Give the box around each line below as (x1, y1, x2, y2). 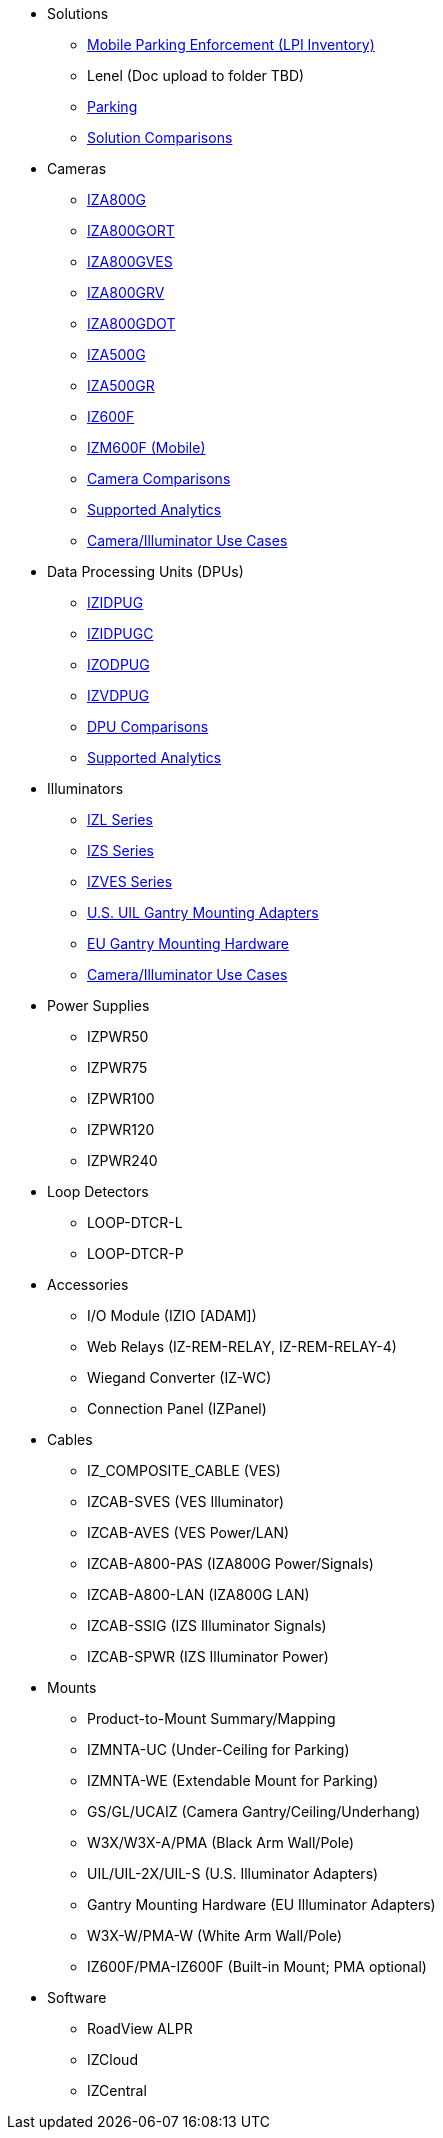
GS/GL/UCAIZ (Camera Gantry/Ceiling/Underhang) (87, 1803, 421, 1820)
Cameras (47, 160, 107, 177)
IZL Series (87, 811, 153, 828)
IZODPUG (87, 656, 150, 673)
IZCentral (87, 2082, 147, 2099)
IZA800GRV (87, 284, 165, 301)
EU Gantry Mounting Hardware (87, 935, 289, 952)
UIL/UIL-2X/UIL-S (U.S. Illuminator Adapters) (87, 1865, 379, 1882)
